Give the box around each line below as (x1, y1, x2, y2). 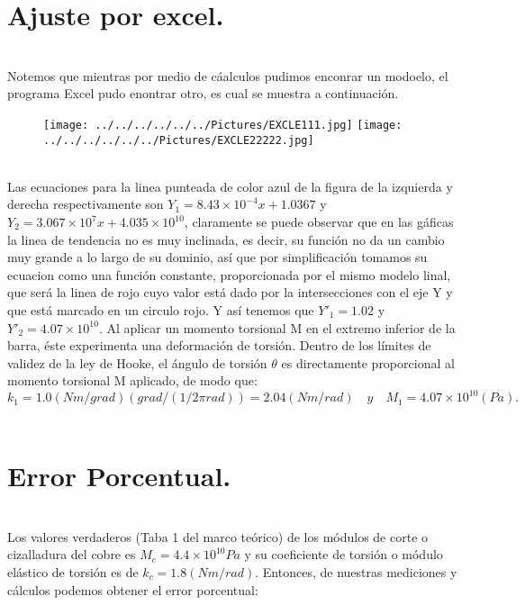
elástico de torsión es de (7, 562, 139, 581)
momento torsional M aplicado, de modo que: (7, 371, 258, 390)
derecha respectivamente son (7, 194, 164, 213)
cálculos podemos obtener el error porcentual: (7, 580, 258, 599)
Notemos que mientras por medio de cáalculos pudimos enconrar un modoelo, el (7, 66, 448, 85)
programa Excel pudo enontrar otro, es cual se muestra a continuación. (7, 84, 399, 103)
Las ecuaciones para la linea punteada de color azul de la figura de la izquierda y (7, 176, 453, 195)
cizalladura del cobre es (7, 545, 136, 564)
